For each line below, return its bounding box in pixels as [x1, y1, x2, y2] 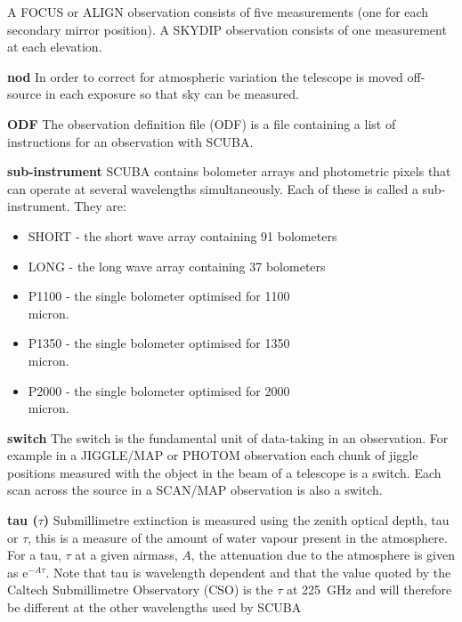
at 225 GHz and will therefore [287, 580, 452, 599]
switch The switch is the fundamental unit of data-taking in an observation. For [7, 428, 449, 447]
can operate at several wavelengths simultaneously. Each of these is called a [7, 179, 418, 198]
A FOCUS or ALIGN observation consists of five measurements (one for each [7, 3, 429, 20]
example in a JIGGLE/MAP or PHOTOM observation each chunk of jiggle [7, 446, 418, 464]
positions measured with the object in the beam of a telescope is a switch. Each [7, 463, 442, 481]
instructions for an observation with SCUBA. [7, 132, 254, 150]
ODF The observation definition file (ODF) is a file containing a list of [7, 114, 396, 133]
